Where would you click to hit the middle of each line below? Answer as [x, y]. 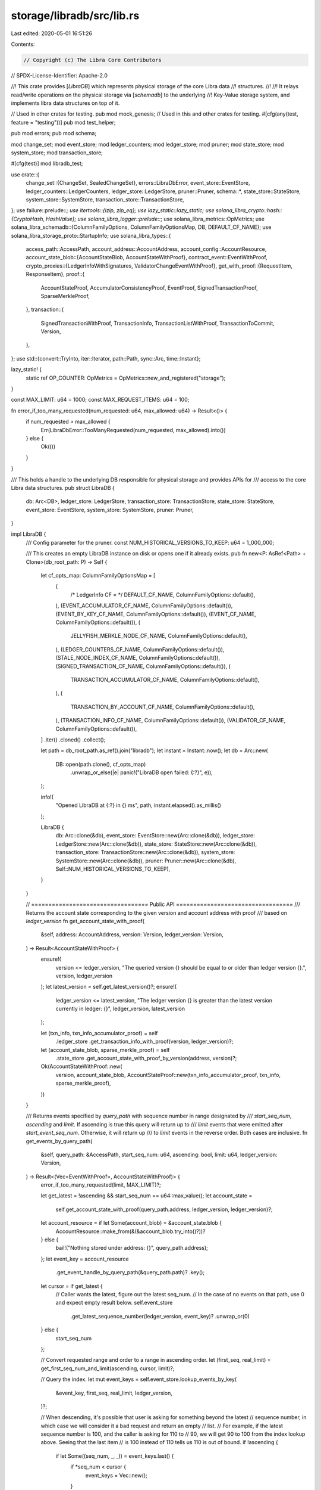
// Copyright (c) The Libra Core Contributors [92, 60]
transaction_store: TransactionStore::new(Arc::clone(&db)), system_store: [145, 852]
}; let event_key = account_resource [85, 1259]
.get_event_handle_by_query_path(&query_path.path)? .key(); [130, 1272]
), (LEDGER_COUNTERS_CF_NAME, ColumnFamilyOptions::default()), [140, 649]
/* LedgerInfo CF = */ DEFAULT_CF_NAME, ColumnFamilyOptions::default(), [163, 595]
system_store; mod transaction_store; [57, 153]
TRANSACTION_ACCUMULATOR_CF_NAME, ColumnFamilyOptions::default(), [165, 679]
